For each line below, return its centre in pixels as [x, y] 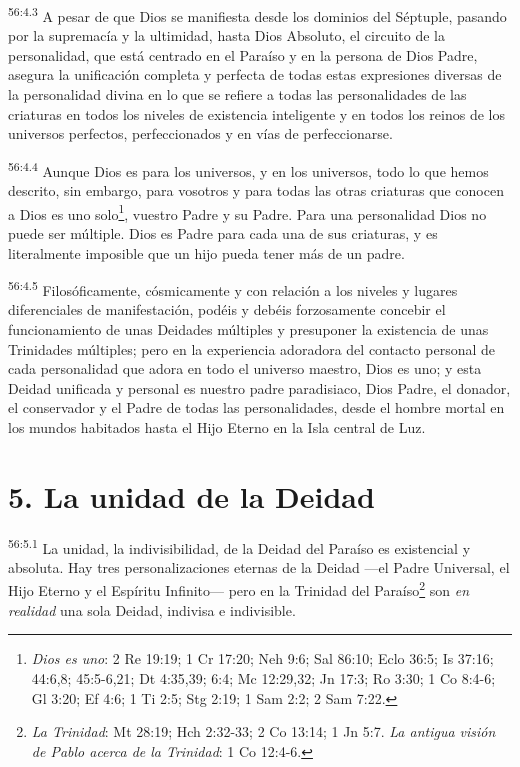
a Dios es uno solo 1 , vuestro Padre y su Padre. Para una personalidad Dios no [247, 212]
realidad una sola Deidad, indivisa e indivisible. [152, 609]
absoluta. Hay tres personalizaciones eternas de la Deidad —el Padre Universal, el [259, 566]
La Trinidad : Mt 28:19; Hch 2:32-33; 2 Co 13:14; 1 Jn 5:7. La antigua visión [263, 731]
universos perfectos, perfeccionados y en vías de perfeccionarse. [200, 133]
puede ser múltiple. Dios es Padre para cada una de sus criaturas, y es [223, 232]
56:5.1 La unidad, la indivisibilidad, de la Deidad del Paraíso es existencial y [239, 546]
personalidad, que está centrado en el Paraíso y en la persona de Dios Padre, [243, 54]
